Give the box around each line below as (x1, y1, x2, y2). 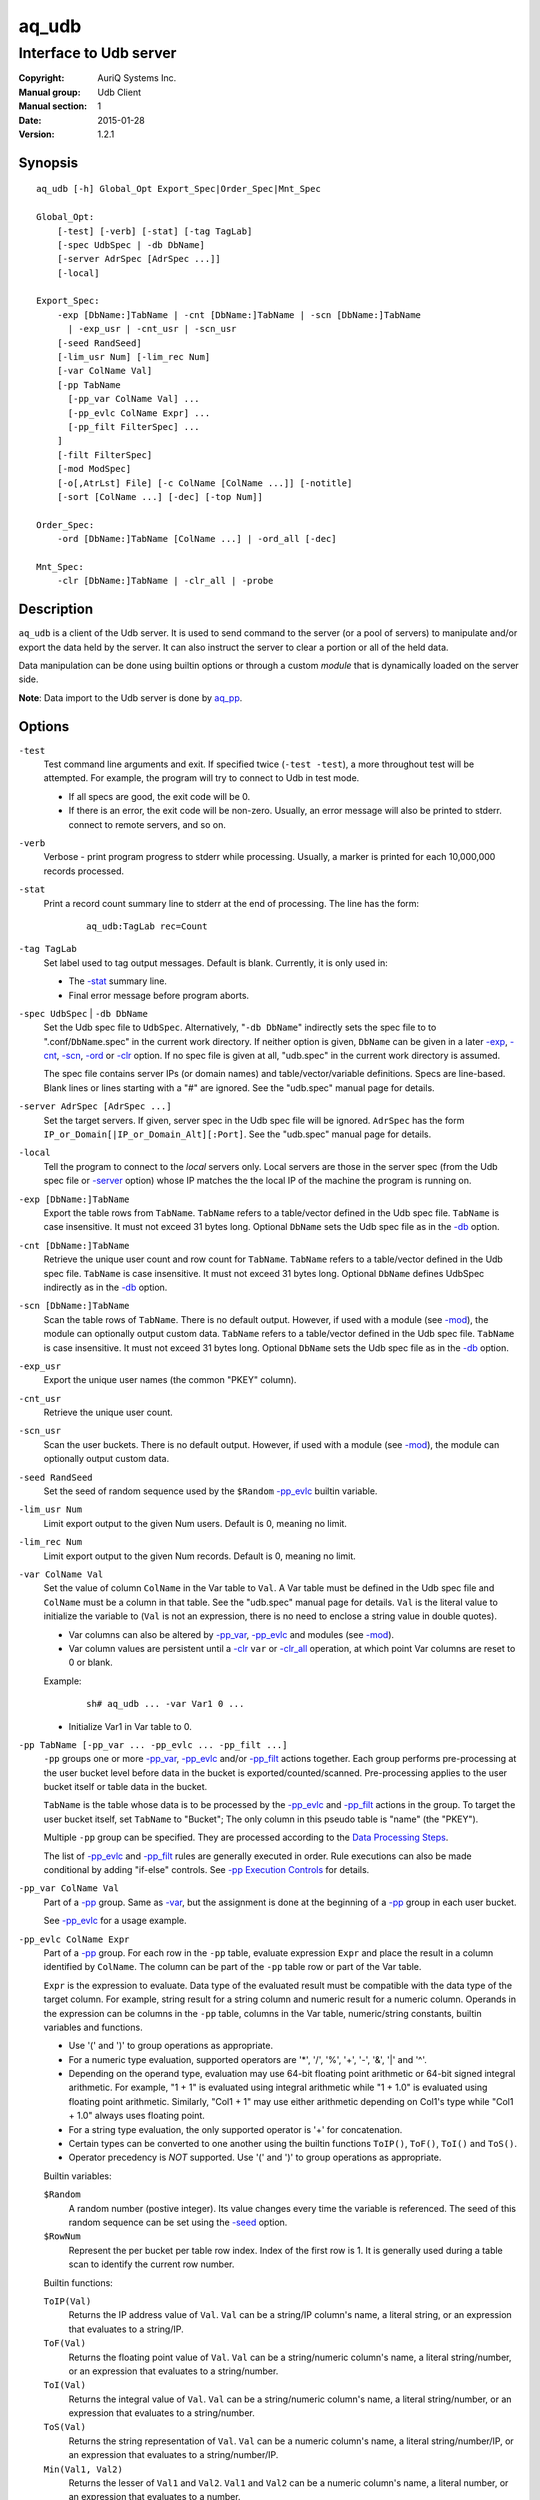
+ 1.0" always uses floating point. (68, 2110, 205, 2122)
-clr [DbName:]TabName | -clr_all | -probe (56, 575, 274, 587)
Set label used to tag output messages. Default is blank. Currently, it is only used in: (43, 956, 389, 969)
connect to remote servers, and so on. (68, 818, 227, 830)
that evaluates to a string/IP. (68, 2323, 184, 2335)
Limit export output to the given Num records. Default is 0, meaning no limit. (43, 1550, 357, 1562)
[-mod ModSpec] (56, 463, 132, 475)
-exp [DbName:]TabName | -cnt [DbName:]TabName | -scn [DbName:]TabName (56, 309, 422, 320)
